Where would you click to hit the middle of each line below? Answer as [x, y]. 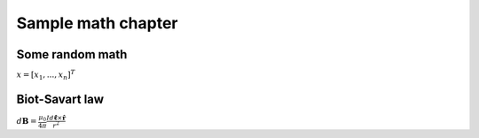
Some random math [72, 54]
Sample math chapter [97, 23]
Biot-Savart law [60, 100]
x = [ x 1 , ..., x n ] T [46, 75]
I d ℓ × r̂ [56, 118]
